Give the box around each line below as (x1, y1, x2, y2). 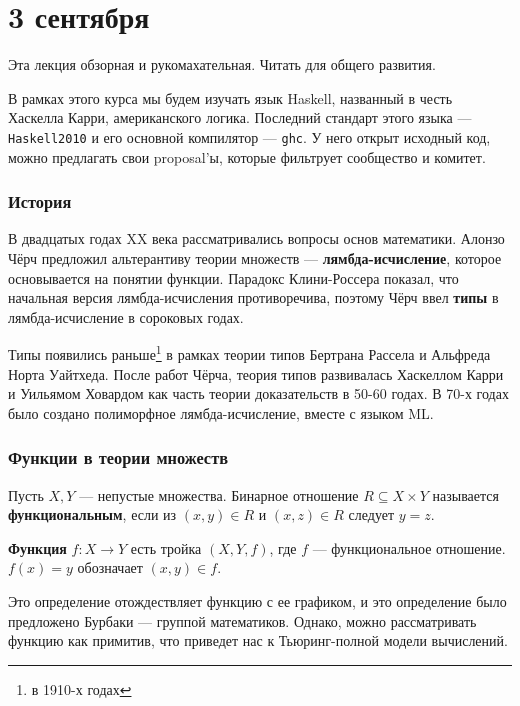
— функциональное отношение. (312, 537, 506, 558)
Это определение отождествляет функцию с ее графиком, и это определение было (8, 590, 507, 611)
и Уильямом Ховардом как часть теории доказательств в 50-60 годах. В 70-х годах (8, 383, 509, 404)
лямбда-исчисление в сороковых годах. (8, 306, 244, 327)
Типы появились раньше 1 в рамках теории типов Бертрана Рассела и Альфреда (8, 341, 491, 364)
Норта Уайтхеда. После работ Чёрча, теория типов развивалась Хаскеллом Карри (8, 363, 504, 384)
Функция (8, 537, 67, 558)
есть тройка (130, 537, 202, 558)
